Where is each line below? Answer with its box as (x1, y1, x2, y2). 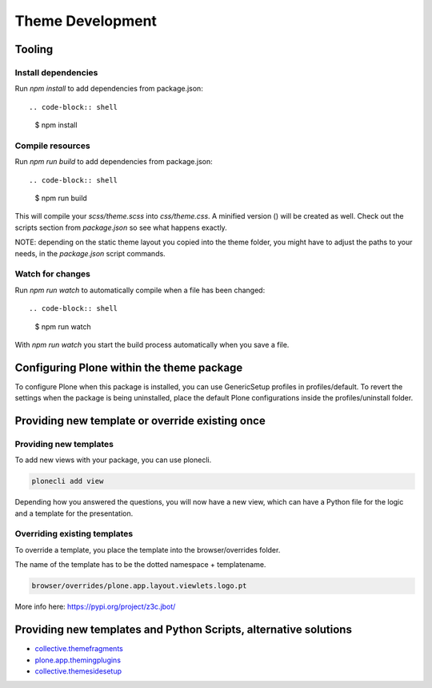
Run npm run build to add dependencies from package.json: (14, 157, 214, 167)
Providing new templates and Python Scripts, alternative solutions (14, 623, 352, 637)
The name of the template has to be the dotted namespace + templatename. (14, 560, 266, 569)
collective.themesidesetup (34, 666, 122, 676)
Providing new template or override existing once (14, 414, 266, 428)
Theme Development (14, 12, 158, 30)
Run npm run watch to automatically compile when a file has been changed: (14, 285, 266, 295)
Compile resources (14, 140, 91, 151)
